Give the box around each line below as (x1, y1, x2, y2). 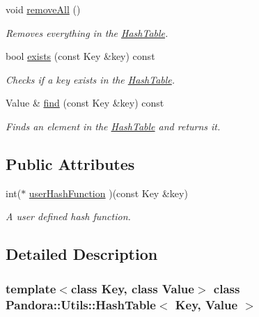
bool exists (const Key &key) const (6, 49, 155, 63)
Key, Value (175, 295, 238, 313)
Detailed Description (6, 243, 158, 265)
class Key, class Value (70, 279, 194, 297)
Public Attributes (6, 153, 135, 174)
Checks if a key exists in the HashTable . (6, 72, 175, 86)
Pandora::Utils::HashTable (6, 295, 156, 313)
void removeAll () (6, 2, 81, 16)
